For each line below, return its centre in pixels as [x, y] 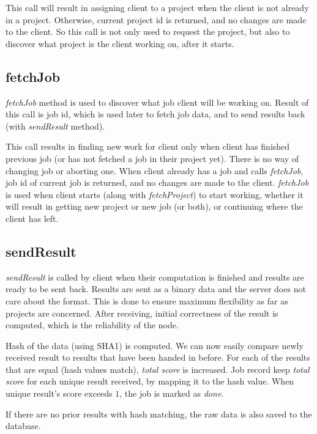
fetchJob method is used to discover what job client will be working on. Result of [157, 102]
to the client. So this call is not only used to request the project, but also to [148, 31]
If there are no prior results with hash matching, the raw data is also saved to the [159, 414]
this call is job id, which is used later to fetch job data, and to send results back [155, 114]
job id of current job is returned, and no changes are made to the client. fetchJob [157, 182]
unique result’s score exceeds [59, 393]
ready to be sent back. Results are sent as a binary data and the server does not [156, 289]
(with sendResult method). [55, 126]
